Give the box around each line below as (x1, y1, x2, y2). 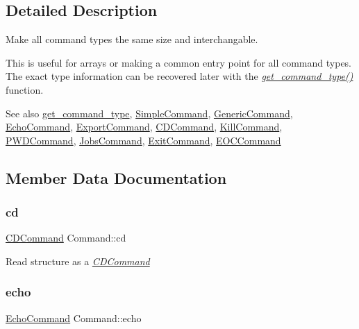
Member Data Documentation (6, 167, 227, 188)
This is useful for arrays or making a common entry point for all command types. (6, 55, 352, 69)
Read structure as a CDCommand (6, 253, 150, 268)
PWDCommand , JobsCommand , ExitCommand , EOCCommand (6, 133, 281, 147)
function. (6, 82, 44, 96)
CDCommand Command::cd (6, 230, 126, 245)
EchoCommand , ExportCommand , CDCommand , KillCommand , (6, 119, 283, 134)
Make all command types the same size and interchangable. (6, 32, 258, 47)
